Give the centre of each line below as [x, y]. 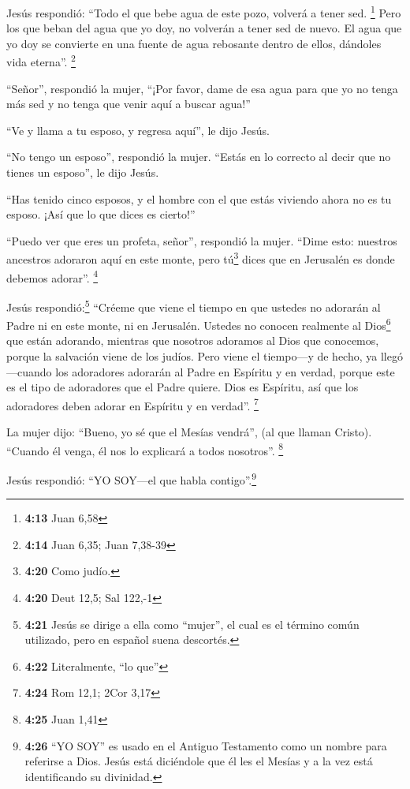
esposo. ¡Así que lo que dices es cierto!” [101, 214]
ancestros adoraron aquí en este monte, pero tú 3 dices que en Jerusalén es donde [201, 258]
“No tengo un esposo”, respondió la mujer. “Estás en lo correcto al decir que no [199, 157]
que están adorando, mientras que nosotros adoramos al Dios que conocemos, [193, 340]
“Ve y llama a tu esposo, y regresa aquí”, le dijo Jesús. [138, 130]
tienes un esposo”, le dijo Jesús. [83, 172]
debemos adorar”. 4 [52, 276]
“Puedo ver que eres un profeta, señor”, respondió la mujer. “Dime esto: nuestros [202, 240]
